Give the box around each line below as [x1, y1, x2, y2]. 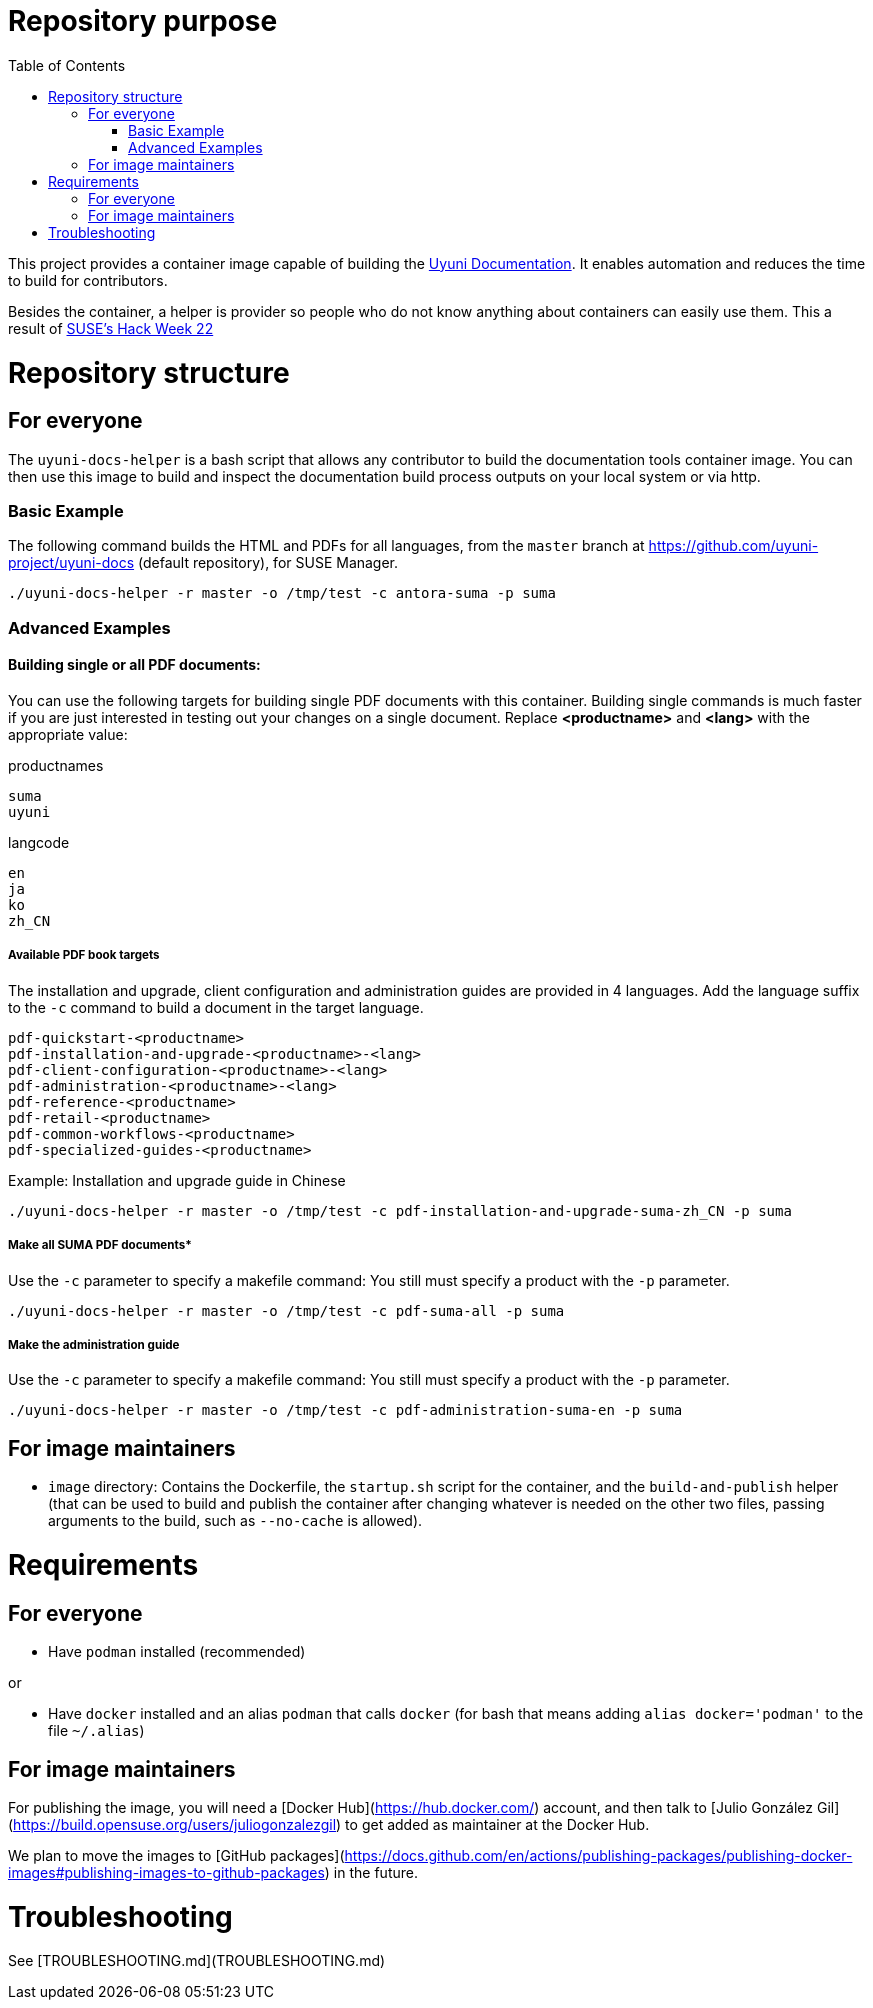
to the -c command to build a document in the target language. [8, 998, 424, 1016]
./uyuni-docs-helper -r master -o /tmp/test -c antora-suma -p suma [8, 585, 556, 602]
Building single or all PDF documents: [8, 656, 261, 674]
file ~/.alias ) [48, 1722, 145, 1740]
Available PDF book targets [8, 948, 160, 963]
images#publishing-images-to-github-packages [8, 1863, 325, 1881]
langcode [8, 834, 70, 852]
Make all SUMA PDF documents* [8, 1238, 192, 1253]
